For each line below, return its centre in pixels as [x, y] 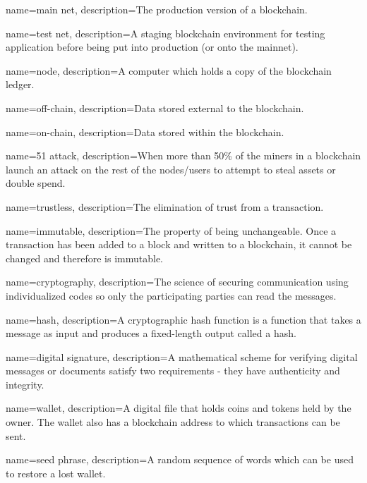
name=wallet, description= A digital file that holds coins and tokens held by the [179, 408]
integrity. [25, 384]
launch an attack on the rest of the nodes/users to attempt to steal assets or [171, 169]
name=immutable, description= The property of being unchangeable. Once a [171, 230]
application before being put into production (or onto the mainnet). [152, 47]
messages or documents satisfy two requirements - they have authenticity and [173, 371]
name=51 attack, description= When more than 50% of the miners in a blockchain [183, 155]
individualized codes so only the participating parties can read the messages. [171, 295]
